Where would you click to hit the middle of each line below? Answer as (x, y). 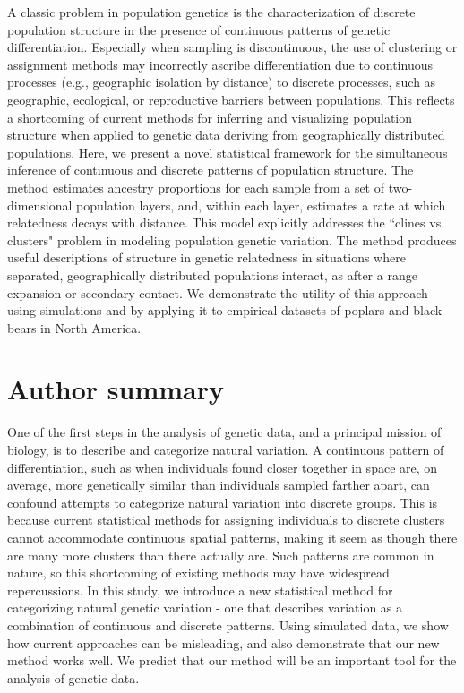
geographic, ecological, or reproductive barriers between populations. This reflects (231, 99)
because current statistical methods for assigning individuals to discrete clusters (226, 520)
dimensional (40, 205)
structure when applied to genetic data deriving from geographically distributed (226, 135)
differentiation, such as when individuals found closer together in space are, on (223, 467)
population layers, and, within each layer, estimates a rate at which (261, 205)
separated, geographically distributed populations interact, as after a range (212, 274)
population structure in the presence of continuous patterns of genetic (199, 29)
